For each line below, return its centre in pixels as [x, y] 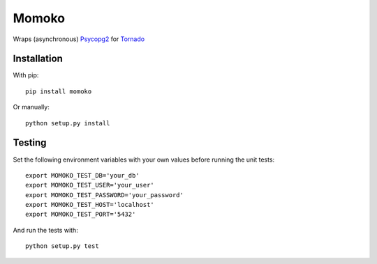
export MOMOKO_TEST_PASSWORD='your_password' [105, 195]
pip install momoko [59, 91]
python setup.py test [62, 246]
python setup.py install [68, 123]
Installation [38, 59]
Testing [30, 143]
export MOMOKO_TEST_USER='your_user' [90, 185]
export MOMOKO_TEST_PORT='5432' [81, 215]
